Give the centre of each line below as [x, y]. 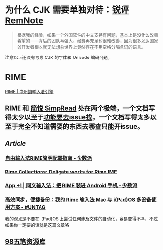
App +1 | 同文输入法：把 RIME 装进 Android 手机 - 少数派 [71, 186]
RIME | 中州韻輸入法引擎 [29, 91]
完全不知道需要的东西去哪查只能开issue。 [81, 126]
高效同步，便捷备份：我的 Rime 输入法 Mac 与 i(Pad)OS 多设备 [78, 200]
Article [16, 144]
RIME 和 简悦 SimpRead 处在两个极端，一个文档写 [80, 108]
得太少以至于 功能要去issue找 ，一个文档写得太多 [78, 117]
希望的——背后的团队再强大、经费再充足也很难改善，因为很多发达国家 [88, 41]
